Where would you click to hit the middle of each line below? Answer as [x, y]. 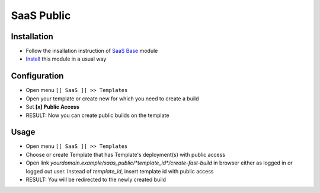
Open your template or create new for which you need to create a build [112, 99]
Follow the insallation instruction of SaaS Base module [92, 51]
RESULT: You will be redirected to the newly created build [96, 179]
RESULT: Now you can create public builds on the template [97, 115]
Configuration [37, 76]
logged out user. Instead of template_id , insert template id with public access [120, 171]
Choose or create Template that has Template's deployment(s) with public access [125, 154]
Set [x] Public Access [53, 107]
